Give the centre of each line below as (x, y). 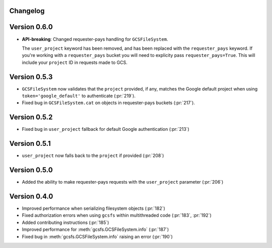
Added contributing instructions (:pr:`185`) (65, 222)
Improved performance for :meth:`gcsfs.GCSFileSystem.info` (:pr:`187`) (95, 229)
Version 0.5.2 (31, 117)
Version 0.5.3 (31, 77)
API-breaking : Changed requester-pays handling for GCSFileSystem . (95, 39)
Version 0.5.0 (31, 170)
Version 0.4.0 (31, 196)
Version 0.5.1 (30, 144)
